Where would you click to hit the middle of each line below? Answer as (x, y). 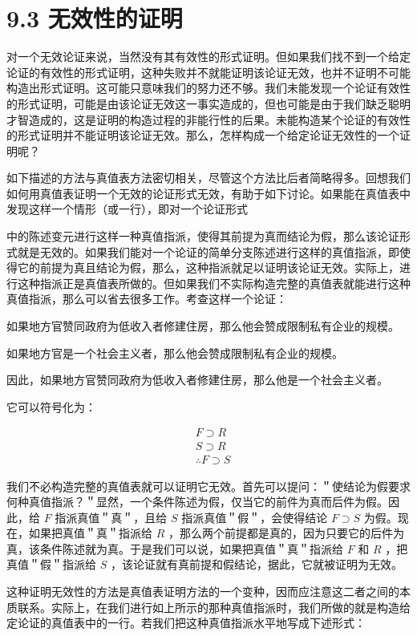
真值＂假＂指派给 (51, 564)
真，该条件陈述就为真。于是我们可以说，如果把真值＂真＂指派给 (175, 548)
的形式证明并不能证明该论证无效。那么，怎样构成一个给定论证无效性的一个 (203, 135)
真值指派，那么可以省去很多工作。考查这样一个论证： (147, 299)
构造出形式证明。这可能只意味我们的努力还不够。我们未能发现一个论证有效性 (208, 88)
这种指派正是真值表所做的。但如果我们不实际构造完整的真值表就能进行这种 (214, 283)
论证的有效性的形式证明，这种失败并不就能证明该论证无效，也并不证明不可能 (208, 72)
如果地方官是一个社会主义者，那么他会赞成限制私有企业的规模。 (175, 352)
